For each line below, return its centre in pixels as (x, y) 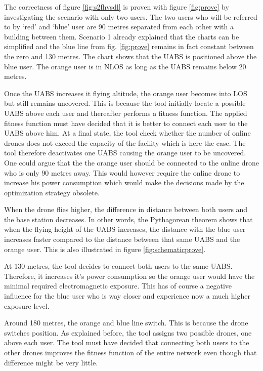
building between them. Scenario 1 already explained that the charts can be (122, 36)
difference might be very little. (51, 362)
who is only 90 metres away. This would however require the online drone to (122, 172)
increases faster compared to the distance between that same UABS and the (122, 239)
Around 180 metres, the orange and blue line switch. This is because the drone (126, 323)
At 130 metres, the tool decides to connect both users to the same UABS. (118, 266)
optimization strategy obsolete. (52, 192)
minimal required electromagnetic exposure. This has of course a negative (118, 286)
